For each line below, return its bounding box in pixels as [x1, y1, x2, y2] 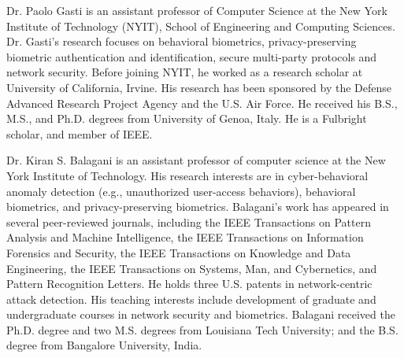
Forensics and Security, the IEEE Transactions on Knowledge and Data [6, 244, 351, 260]
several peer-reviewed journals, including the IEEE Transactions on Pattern [6, 213, 371, 230]
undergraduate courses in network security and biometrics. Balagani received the [6, 306, 395, 323]
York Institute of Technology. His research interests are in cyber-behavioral [6, 167, 369, 183]
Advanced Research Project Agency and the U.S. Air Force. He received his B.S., [6, 94, 398, 111]
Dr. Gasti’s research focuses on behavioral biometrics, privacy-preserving [6, 33, 357, 50]
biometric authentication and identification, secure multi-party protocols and [6, 48, 377, 65]
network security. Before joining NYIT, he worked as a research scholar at [6, 64, 363, 80]
